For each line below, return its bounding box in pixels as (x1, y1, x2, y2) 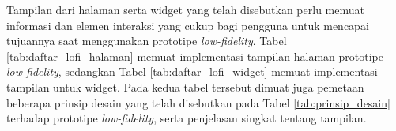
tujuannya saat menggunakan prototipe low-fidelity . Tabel (6, 32, 287, 49)
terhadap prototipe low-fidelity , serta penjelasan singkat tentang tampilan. (6, 110, 367, 126)
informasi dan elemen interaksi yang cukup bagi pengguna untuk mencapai (6, 17, 369, 33)
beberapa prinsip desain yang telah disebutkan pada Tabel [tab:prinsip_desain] (6, 94, 390, 110)
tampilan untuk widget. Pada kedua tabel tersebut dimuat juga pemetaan (6, 78, 364, 95)
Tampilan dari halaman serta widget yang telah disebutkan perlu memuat (6, 2, 364, 17)
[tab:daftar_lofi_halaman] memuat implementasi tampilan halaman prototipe (6, 47, 384, 64)
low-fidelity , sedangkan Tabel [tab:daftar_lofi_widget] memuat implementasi (6, 63, 378, 80)
